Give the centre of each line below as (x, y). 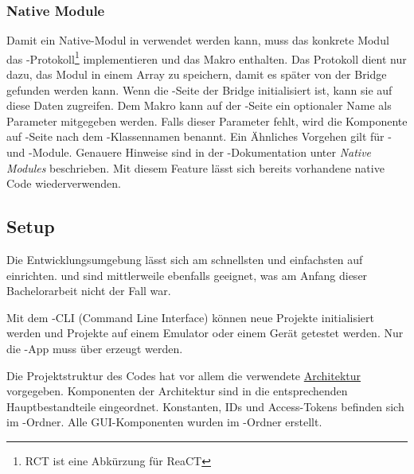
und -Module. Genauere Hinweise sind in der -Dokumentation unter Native (189, 152)
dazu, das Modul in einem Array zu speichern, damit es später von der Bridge (197, 74)
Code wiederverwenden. (64, 183)
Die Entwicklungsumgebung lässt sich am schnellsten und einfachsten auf (185, 260)
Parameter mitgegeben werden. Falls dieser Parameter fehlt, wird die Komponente (207, 120)
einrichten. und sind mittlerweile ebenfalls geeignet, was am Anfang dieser (187, 275)
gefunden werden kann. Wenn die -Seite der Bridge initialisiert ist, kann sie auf (199, 89)
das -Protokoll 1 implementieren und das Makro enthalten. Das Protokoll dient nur (207, 57)
